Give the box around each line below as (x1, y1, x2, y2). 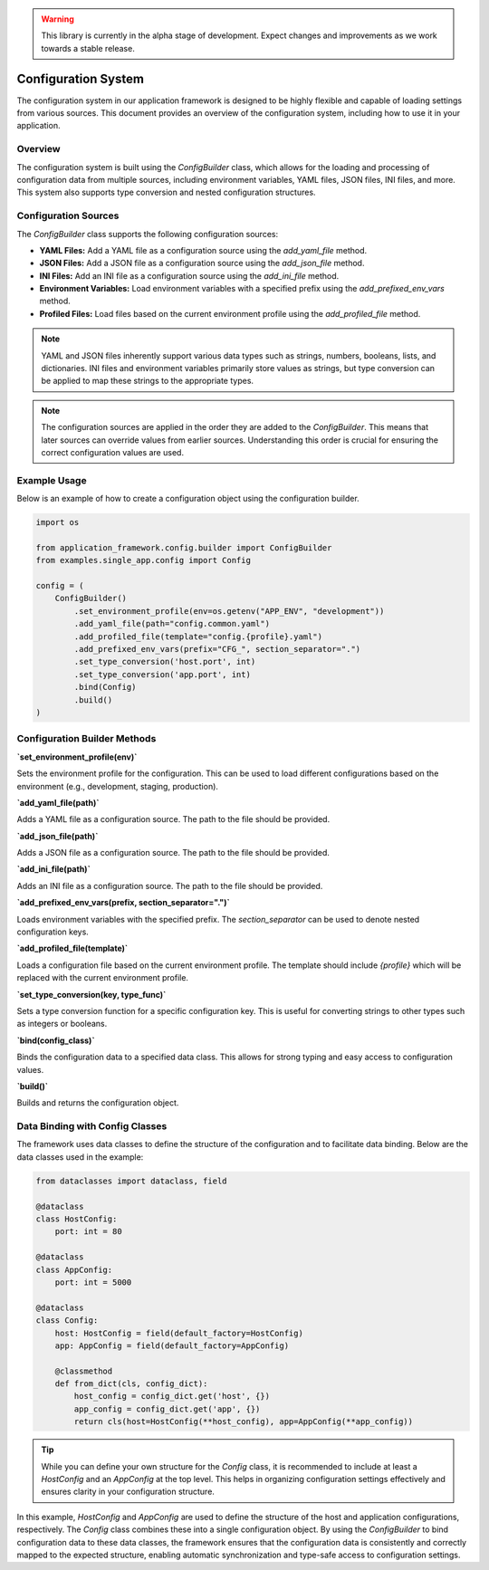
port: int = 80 (54, 1227, 122, 1237)
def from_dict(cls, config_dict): (54, 1379, 208, 1389)
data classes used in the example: (16, 1151, 144, 1163)
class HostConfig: (35, 1214, 118, 1224)
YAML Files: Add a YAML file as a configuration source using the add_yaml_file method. (39, 244, 368, 255)
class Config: (35, 1316, 99, 1326)
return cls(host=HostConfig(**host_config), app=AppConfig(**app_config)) (73, 1417, 414, 1427)
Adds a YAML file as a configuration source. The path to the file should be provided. (16, 814, 331, 825)
